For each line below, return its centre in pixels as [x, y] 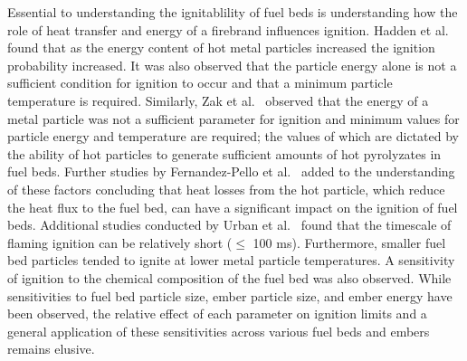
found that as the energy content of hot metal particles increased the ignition [221, 47]
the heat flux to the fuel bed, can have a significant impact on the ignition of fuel [233, 207]
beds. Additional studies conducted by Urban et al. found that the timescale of [229, 225]
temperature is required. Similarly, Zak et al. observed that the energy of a [218, 100]
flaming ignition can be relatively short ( [120, 242]
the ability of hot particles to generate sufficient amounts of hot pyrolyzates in [224, 153]
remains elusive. [51, 349]
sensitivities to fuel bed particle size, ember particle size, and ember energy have [230, 295]
